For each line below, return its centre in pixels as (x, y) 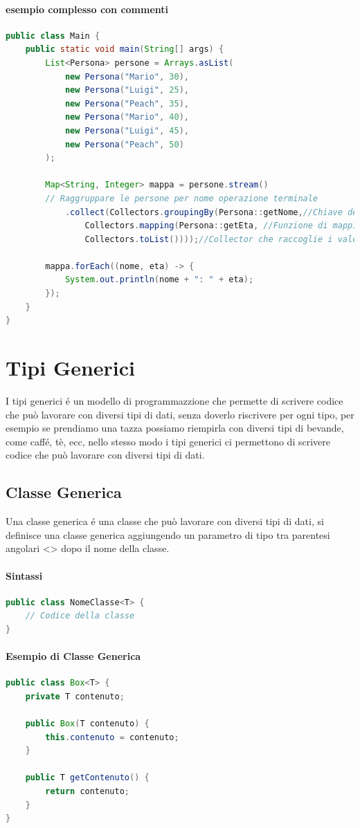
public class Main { (53, 36)
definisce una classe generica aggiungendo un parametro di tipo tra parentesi (168, 534)
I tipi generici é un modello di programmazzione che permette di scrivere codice (174, 400)
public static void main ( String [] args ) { (125, 49)
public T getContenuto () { (87, 778)
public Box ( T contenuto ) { (87, 724)
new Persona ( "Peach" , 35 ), (127, 103)
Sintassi (24, 575)
